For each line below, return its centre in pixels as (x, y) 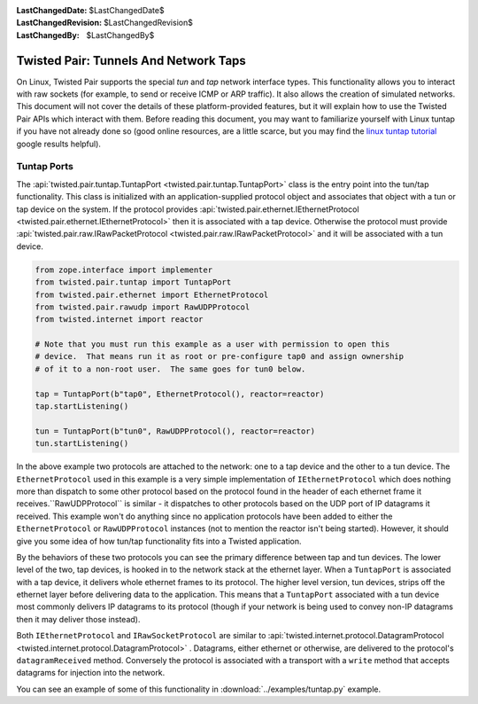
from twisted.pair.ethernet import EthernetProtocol (152, 294)
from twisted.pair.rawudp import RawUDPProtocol (143, 307)
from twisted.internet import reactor (119, 320)
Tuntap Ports (45, 167)
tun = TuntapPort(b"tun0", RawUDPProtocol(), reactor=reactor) (175, 431)
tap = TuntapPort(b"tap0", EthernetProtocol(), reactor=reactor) (180, 394)
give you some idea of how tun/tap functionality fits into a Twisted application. (159, 541)
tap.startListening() (82, 407)
